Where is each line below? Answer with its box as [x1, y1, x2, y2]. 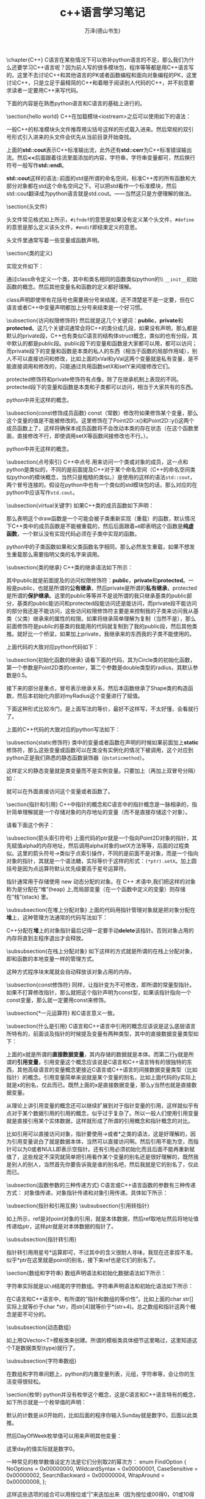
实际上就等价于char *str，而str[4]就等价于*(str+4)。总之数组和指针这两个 [6, 1303, 191, 1310]
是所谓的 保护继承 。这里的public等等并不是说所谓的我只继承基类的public [6, 591, 187, 599]
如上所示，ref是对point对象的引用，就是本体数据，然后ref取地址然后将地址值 [6, 1215, 199, 1222]
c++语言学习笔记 [60, 6, 145, 20]
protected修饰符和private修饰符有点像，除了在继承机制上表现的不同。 [6, 376, 182, 383]
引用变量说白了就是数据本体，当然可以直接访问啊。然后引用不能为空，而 [11, 1138, 193, 1145]
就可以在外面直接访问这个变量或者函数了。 [6, 787, 113, 795]
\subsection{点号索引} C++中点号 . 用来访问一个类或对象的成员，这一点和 [6, 458, 189, 465]
